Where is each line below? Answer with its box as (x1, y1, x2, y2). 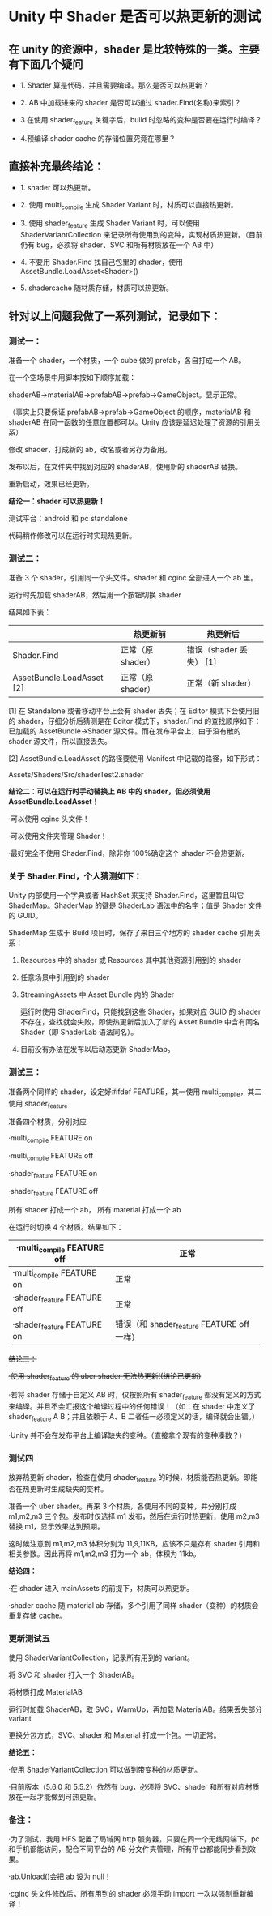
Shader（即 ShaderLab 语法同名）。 (19, 1027, 138, 1037)
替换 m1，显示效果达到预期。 (8, 1521, 105, 1531)
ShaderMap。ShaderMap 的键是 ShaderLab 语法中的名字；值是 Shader (8, 900, 247, 910)
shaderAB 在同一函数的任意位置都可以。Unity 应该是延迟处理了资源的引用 (8, 417, 254, 426)
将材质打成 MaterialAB (8, 1687, 83, 1697)
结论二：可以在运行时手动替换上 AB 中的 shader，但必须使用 (8, 787, 211, 797)
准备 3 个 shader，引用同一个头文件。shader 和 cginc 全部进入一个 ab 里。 (8, 573, 257, 583)
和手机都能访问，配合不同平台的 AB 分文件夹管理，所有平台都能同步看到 (8, 1845, 249, 1854)
